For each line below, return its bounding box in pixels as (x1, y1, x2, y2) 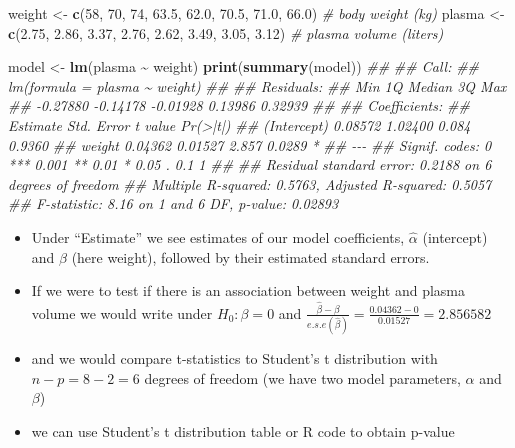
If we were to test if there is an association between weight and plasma (31, 280, 466, 301)
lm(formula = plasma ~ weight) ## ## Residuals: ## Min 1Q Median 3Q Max (8, 75, 507, 96)
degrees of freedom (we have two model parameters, (144, 367, 461, 388)
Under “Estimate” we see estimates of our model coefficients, (31, 226, 405, 247)
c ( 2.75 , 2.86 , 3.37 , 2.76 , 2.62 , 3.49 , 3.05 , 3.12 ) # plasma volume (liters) (8, 22, 444, 43)
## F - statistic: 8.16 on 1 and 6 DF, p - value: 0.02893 (8, 193, 339, 214)
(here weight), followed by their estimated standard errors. (71, 246, 430, 267)
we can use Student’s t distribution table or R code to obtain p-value (31, 420, 455, 441)
